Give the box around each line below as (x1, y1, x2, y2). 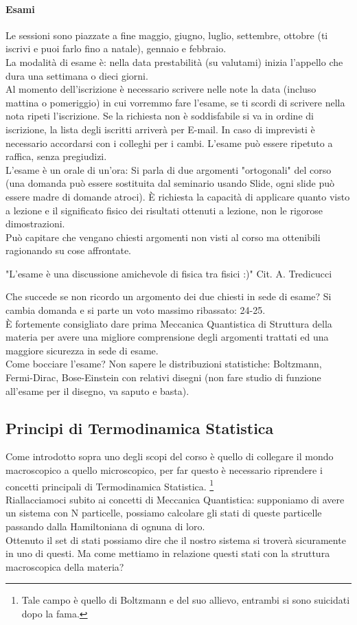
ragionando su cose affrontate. (5, 243, 132, 258)
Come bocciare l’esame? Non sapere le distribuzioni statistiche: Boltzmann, (5, 356, 322, 371)
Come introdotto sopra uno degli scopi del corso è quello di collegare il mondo (5, 449, 334, 464)
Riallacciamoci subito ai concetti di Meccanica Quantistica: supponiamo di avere (5, 492, 345, 506)
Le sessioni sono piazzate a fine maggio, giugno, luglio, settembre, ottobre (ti (5, 27, 328, 42)
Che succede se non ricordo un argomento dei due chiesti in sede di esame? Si (5, 289, 332, 304)
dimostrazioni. (5, 216, 65, 231)
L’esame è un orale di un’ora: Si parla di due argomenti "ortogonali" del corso (5, 162, 332, 177)
